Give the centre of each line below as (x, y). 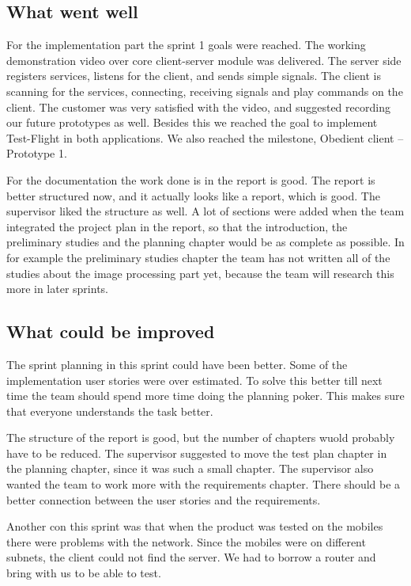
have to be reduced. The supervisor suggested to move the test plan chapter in (197, 453)
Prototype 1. (37, 153)
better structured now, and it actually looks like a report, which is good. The (193, 195)
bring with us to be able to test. (84, 573)
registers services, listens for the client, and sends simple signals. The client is (194, 76)
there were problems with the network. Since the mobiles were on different (186, 541)
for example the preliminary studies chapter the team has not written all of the (198, 257)
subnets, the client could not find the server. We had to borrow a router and (191, 557)
